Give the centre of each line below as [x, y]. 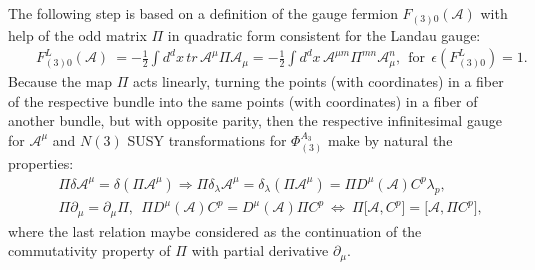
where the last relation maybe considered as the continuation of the [215, 230]
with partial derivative [260, 250]
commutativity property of [89, 250]
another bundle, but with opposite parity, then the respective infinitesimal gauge [255, 120]
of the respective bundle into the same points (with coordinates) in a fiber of [243, 100]
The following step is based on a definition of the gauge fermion [203, 13]
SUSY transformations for [207, 139]
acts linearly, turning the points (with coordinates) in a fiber [318, 81]
